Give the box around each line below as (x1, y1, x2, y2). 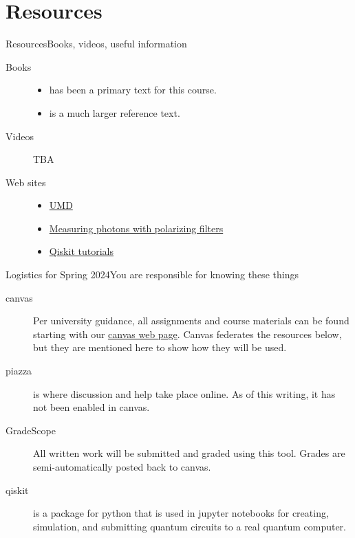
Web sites (6, 175, 46, 189)
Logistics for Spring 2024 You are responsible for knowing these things (6, 267, 299, 282)
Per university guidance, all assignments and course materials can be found (33, 313, 349, 328)
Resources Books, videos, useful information (6, 36, 187, 51)
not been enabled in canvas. (33, 400, 150, 414)
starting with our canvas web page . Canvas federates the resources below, (33, 326, 342, 341)
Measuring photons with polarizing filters (49, 221, 224, 235)
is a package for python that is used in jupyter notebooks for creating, (33, 506, 329, 520)
